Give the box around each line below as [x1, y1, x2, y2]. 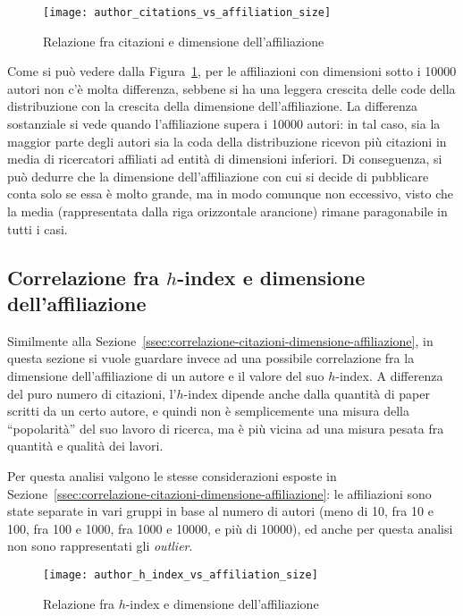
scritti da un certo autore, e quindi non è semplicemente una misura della [7, 401, 409, 420]
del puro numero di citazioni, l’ [7, 384, 177, 402]
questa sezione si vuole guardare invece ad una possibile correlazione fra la [7, 349, 415, 367]
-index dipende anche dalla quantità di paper [183, 384, 430, 402]
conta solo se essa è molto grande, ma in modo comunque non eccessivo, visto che [7, 184, 454, 203]
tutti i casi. [7, 219, 68, 238]
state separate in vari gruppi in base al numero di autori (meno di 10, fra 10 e [7, 502, 434, 520]
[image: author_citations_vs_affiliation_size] [43, 6, 332, 19]
